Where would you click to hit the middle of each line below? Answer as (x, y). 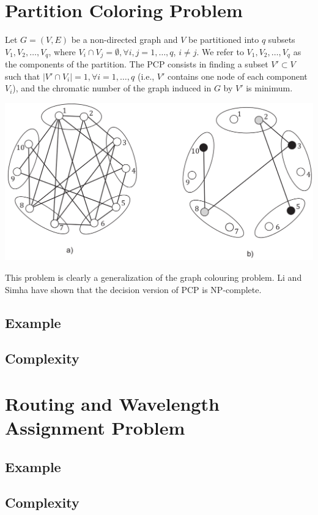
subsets (282, 40)
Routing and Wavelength (112, 403)
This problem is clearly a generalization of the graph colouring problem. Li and (153, 277)
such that (23, 76)
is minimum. (269, 88)
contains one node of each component (238, 76)
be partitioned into (224, 40)
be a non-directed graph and (124, 40)
